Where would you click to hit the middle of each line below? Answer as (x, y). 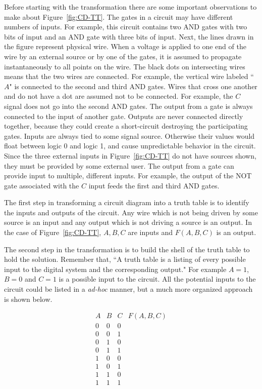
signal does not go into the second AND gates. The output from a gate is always (128, 106)
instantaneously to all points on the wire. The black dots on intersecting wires (125, 66)
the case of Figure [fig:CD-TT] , (53, 232)
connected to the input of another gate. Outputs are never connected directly (124, 116)
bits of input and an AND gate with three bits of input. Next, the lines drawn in (129, 36)
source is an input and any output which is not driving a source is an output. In (128, 222)
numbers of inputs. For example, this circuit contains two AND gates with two (126, 27)
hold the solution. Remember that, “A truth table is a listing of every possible (125, 259)
